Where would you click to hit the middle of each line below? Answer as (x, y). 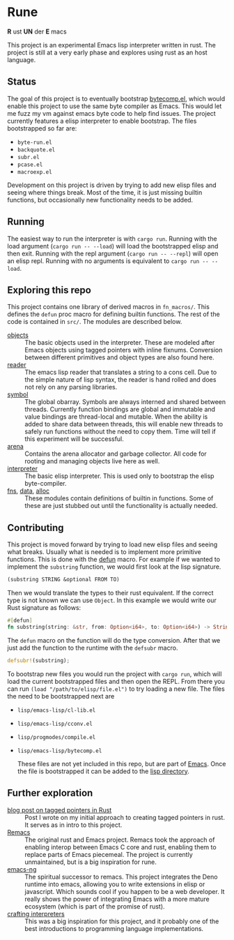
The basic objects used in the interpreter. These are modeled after (120, 343)
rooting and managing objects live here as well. (92, 461)
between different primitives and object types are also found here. (119, 357)
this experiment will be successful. (74, 439)
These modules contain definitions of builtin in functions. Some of (119, 498)
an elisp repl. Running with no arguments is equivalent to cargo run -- (108, 261)
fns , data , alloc (29, 491)
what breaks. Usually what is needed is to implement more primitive (104, 552)
